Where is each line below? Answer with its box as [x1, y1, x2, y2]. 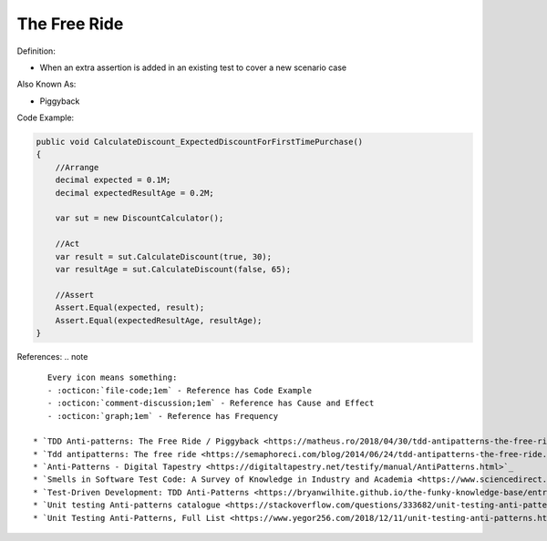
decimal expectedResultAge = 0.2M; [55, 188, 214, 198]
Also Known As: [16, 78, 77, 90]
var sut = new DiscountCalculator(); [55, 213, 224, 223]
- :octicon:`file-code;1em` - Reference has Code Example [46, 385, 312, 395]
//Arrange [55, 162, 99, 172]
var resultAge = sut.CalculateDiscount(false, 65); [55, 264, 292, 274]
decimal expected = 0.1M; [55, 175, 171, 186]
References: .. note [16, 351, 88, 362]
